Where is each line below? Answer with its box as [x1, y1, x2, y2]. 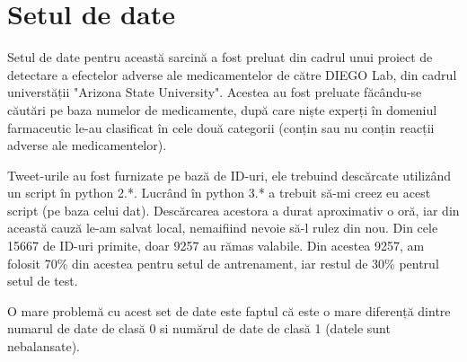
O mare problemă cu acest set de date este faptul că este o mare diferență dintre [7, 301, 451, 320]
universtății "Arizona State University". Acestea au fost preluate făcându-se [7, 83, 422, 102]
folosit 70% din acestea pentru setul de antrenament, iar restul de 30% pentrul [7, 253, 439, 272]
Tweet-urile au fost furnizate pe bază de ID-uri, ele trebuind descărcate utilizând [7, 165, 452, 184]
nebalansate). [7, 337, 80, 356]
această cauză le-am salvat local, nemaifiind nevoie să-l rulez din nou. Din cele [7, 218, 438, 237]
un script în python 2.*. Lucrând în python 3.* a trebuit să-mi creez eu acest [7, 183, 431, 202]
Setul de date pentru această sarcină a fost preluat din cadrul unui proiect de [7, 48, 433, 66]
